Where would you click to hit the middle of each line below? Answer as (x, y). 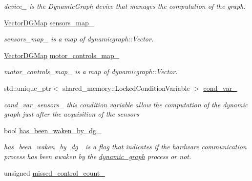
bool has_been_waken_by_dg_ (53, 130)
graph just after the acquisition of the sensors (72, 114)
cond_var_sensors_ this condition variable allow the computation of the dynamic (126, 104)
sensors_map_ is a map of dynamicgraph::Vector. (79, 39)
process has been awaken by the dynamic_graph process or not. (98, 156)
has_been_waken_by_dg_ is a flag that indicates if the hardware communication (125, 147)
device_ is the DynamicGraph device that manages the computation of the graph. (125, 6)
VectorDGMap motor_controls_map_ (62, 55)
